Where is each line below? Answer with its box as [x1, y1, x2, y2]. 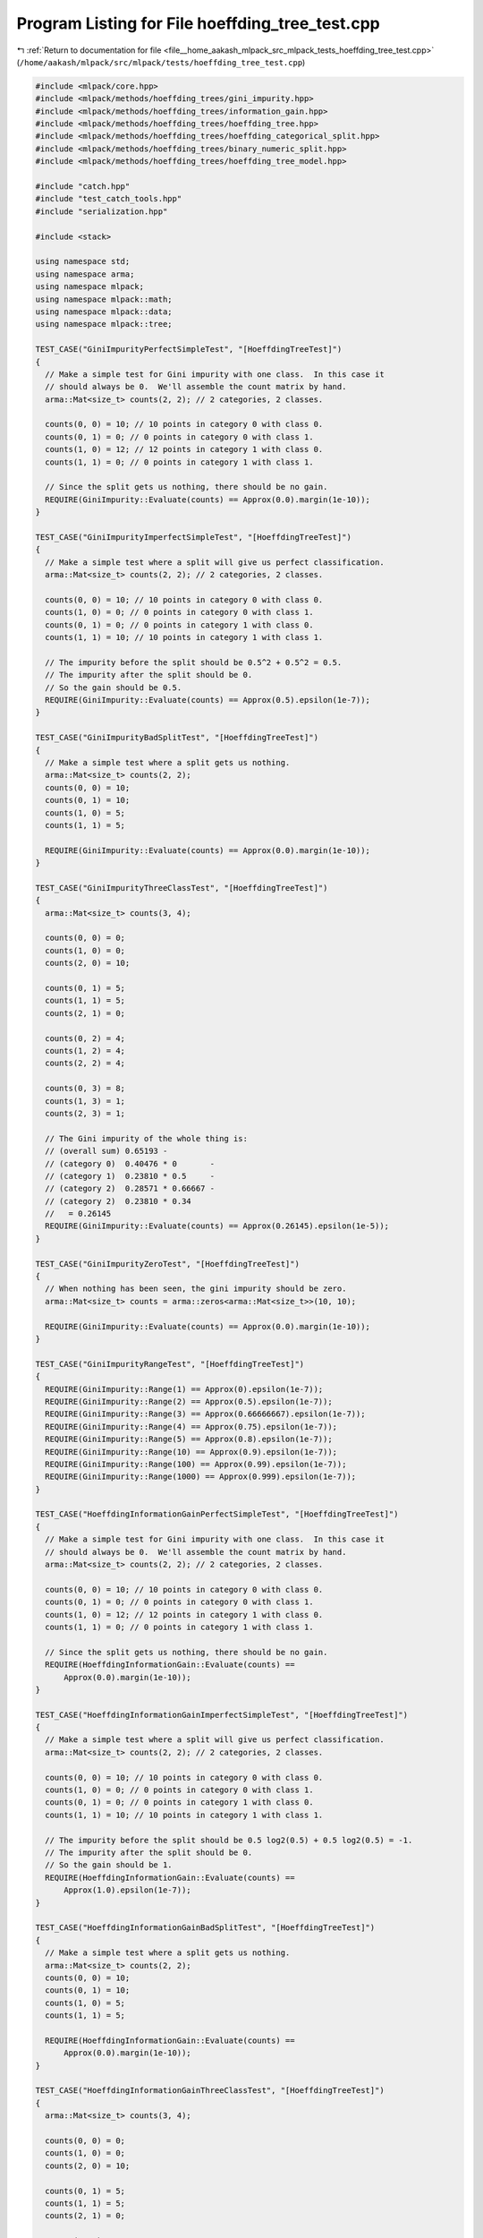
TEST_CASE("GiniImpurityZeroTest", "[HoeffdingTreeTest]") [35, 1259, 300, 1268]
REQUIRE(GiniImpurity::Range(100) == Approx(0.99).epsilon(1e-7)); [45, 1459, 347, 1469]
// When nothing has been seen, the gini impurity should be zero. [45, 1284, 347, 1294]
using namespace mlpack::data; [35, 306, 174, 317]
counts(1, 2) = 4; [45, 1046, 125, 1055]
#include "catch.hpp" [35, 182, 131, 192]
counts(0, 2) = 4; [45, 1033, 125, 1043]
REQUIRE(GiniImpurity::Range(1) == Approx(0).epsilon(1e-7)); [45, 1384, 324, 1394]
